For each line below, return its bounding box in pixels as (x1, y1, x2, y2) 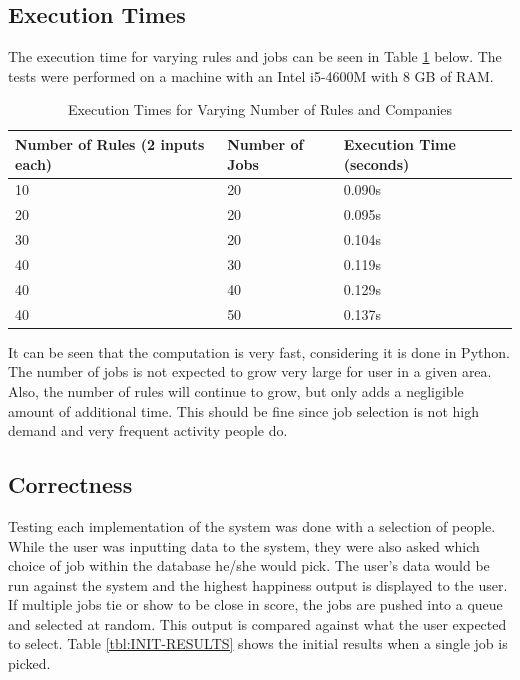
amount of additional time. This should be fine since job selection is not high (8, 400, 479, 421)
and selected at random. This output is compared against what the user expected (8, 613, 507, 634)
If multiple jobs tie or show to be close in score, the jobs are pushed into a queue (8, 594, 503, 615)
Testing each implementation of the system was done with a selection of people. (8, 515, 496, 536)
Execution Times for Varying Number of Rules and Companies (67, 99, 453, 120)
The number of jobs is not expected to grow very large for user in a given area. (8, 361, 492, 382)
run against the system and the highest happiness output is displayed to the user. (8, 574, 508, 595)
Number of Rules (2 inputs (15, 133, 205, 154)
